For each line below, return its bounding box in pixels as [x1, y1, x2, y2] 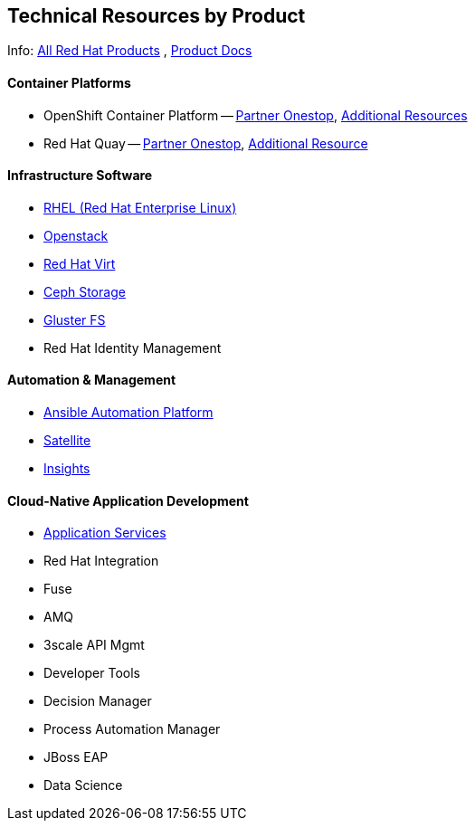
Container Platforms [7, 75, 131, 91]
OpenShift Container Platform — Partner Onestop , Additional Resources [43, 107, 468, 123]
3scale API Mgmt [43, 637, 145, 653]
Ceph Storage [43, 283, 126, 300]
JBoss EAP [43, 749, 109, 766]
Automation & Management [7, 372, 176, 388]
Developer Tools [43, 665, 140, 681]
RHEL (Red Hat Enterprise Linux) [43, 199, 237, 215]
